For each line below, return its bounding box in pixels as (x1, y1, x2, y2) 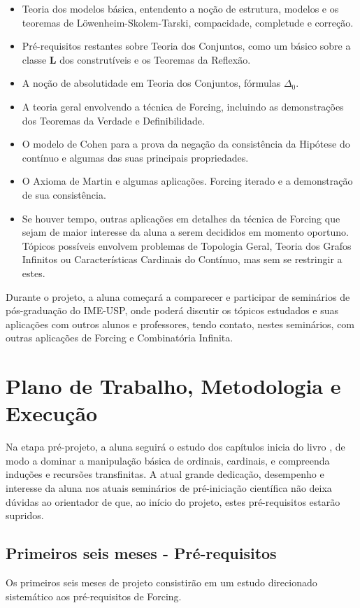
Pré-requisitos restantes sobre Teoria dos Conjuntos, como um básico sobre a (22, 38, 351, 53)
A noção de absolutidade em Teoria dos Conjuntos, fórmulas (22, 76, 281, 90)
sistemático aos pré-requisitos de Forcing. (6, 588, 182, 603)
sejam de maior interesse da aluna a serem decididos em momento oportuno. (22, 225, 349, 239)
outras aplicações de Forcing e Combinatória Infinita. (6, 330, 233, 345)
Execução (6, 399, 98, 427)
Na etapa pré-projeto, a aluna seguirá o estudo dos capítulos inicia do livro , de (6, 439, 345, 454)
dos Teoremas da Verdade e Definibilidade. (22, 113, 205, 127)
